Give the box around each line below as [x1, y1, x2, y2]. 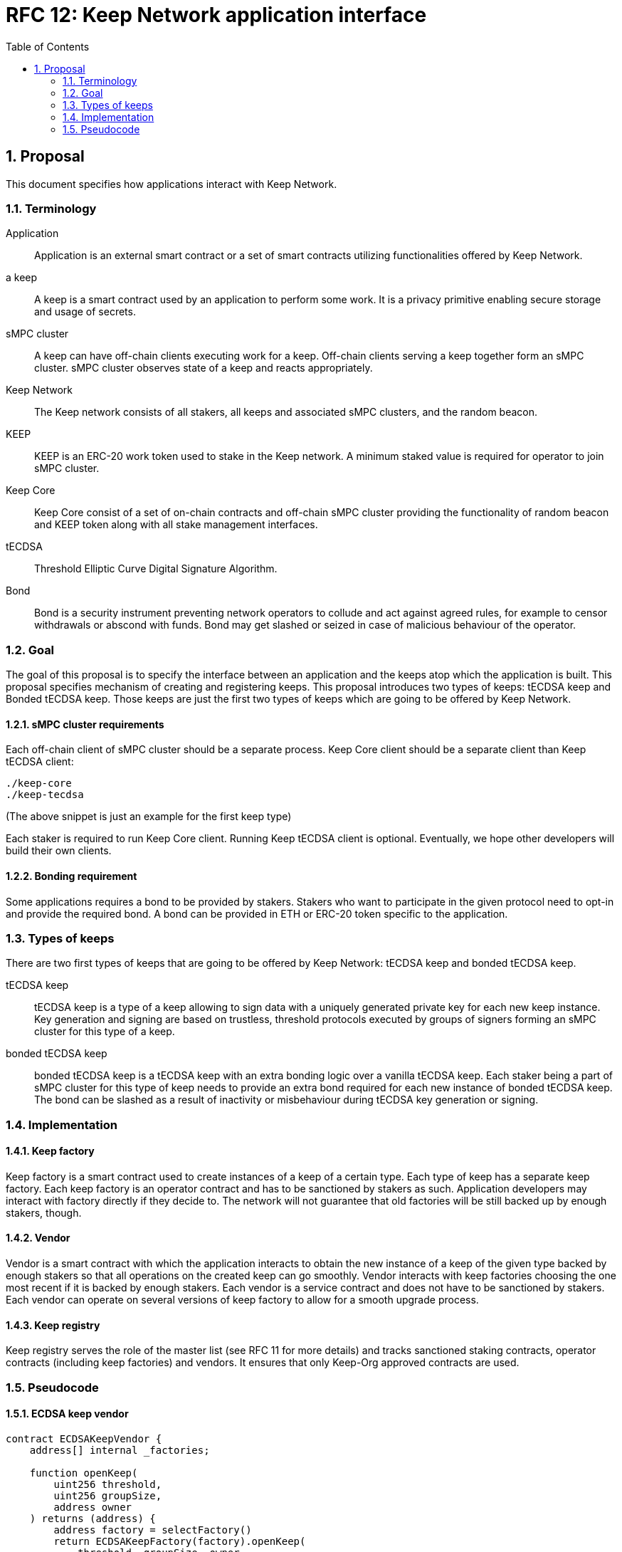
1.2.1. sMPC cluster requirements [6, 718, 164, 730]
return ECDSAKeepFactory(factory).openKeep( [53, 1535, 306, 1547]
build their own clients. [6, 844, 112, 857]
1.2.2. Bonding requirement [6, 869, 137, 882]
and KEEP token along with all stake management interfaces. [34, 518, 318, 531]
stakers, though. [6, 1206, 82, 1219]
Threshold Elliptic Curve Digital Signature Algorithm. [34, 562, 278, 575]
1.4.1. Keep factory [6, 1145, 95, 1158]
